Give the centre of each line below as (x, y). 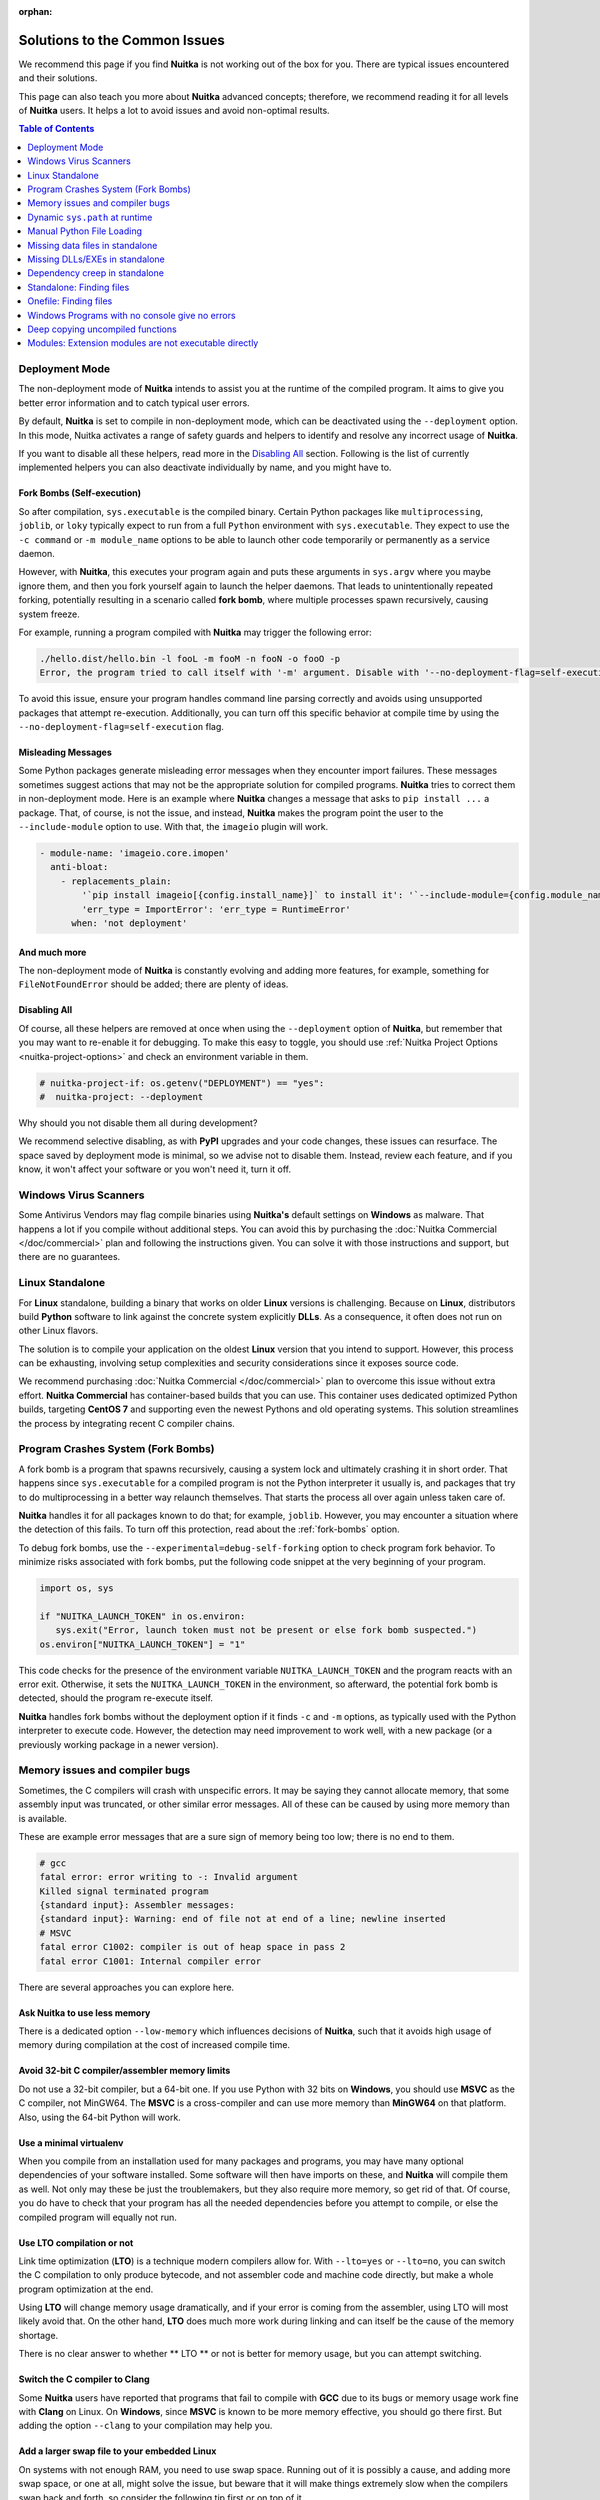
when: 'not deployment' (129, 923)
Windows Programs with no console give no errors (131, 315)
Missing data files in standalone (92, 245)
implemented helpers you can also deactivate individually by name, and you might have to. (205, 467)
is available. (42, 1818)
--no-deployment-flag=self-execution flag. (121, 727)
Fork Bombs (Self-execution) (80, 493)
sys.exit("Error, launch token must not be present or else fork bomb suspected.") (266, 1630)
